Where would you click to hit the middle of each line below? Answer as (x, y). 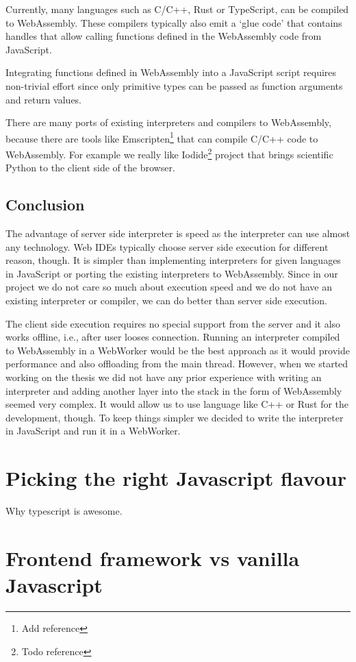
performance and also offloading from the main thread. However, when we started (177, 364)
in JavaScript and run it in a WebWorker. (93, 431)
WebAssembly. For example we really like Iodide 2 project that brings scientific (169, 153)
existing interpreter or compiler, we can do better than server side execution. (166, 301)
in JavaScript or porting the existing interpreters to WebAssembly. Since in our (172, 273)
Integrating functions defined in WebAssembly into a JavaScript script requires (171, 72)
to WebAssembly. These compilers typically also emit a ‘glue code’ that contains (174, 22)
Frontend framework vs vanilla (153, 557)
